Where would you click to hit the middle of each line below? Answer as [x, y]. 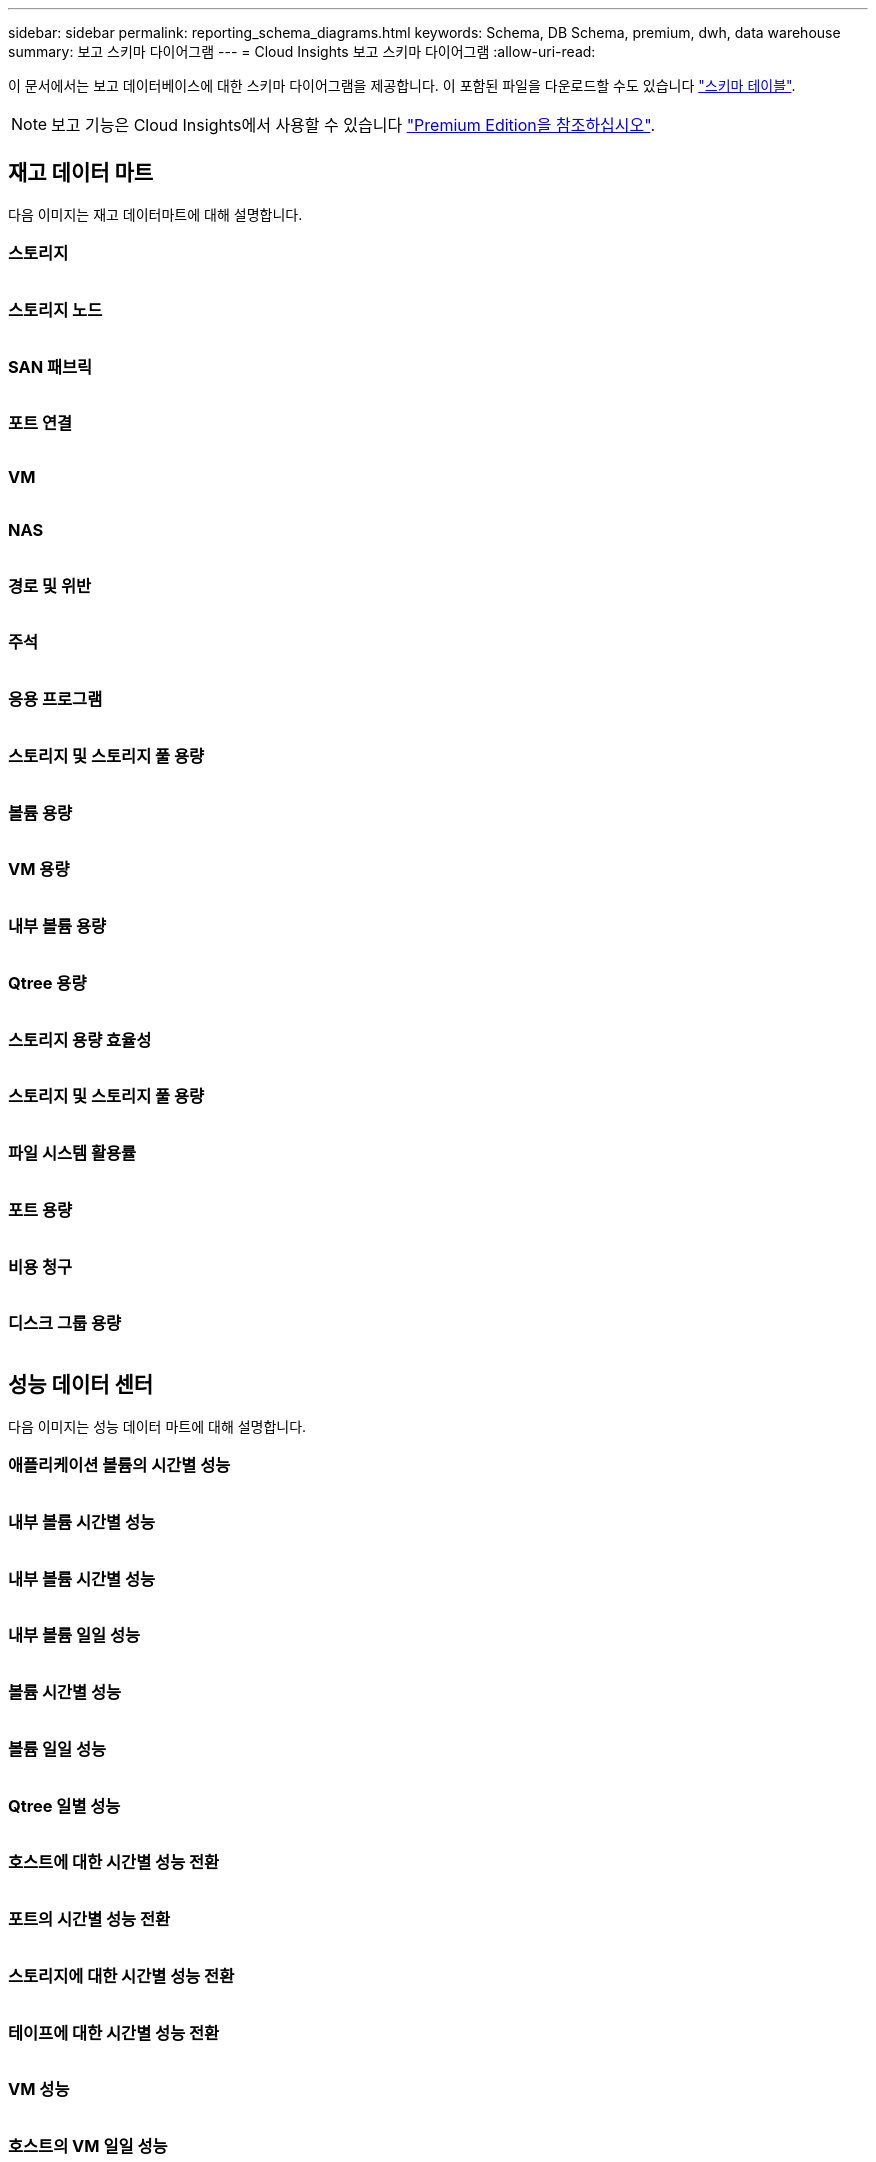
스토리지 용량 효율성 [80, 1039]
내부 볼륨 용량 [57, 926]
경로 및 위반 [50, 585]
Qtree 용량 [47, 982]
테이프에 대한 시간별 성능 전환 [114, 2032]
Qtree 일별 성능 [64, 1805]
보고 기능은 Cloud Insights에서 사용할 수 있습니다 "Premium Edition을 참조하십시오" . [353, 125]
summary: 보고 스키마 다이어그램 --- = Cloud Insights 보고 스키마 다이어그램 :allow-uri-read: [302, 51]
